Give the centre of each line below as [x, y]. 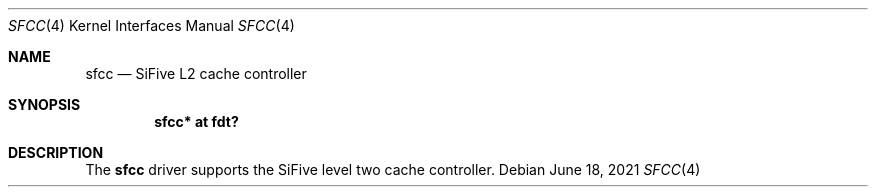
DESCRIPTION [56, 152]
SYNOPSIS [44, 104]
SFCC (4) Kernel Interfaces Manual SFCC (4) [151, 25]
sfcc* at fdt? [196, 121]
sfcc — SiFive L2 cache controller [196, 73]
